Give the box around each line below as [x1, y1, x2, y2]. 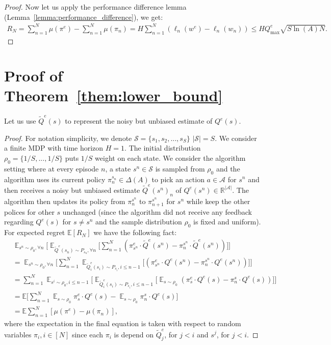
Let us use [4, 116, 36, 126]
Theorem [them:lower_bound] [4, 85, 223, 106]
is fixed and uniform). [193, 216, 261, 227]
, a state [105, 163, 131, 174]
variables [4, 329, 32, 339]
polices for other [4, 206, 55, 217]
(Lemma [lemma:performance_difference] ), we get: [4, 11, 163, 22]
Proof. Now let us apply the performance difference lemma [4, 2, 187, 12]
